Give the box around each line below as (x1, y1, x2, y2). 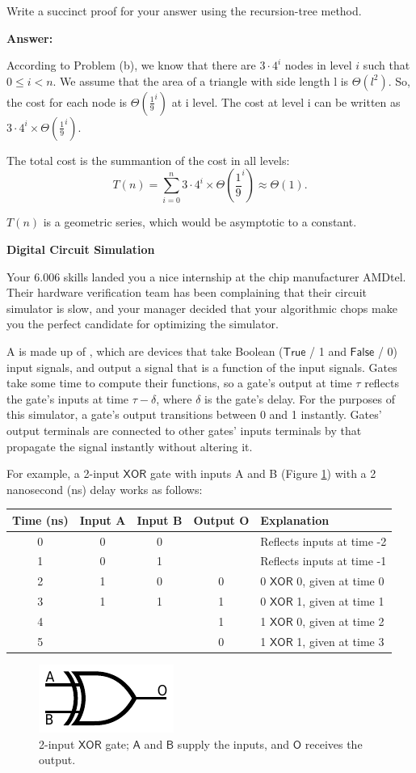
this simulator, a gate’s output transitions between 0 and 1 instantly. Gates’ (6, 406, 382, 423)
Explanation (260, 511, 330, 528)
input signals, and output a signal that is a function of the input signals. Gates (6, 358, 397, 375)
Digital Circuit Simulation (6, 240, 155, 257)
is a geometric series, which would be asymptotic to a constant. (43, 213, 357, 230)
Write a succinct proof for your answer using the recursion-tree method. (6, 2, 362, 19)
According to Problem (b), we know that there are (6, 57, 256, 74)
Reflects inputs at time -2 (260, 532, 387, 549)
